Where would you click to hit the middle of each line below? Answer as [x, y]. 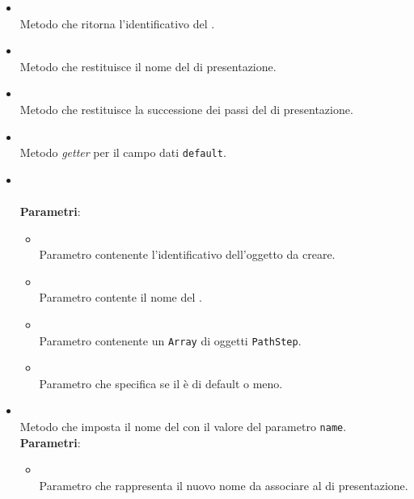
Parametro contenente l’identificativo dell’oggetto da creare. [187, 254]
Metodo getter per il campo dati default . [123, 152]
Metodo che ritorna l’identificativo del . [117, 23]
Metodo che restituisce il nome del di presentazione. [148, 66]
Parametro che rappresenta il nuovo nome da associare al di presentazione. [224, 485]
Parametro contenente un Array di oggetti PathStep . [170, 340]
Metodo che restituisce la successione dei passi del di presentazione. [186, 109]
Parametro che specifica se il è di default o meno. [161, 383]
